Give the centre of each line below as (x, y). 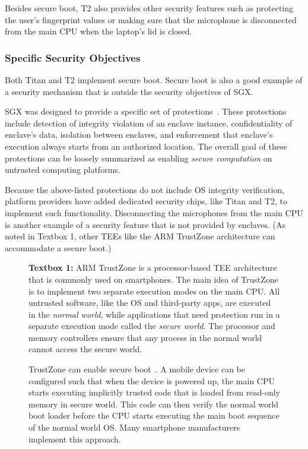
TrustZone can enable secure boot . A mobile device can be (137, 369)
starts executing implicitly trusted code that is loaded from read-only (154, 392)
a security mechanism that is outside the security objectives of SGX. (129, 91)
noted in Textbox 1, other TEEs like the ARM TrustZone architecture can (140, 236)
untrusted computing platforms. (63, 170)
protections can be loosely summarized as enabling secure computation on (139, 158)
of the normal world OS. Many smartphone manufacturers (134, 427)
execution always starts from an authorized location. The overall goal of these (146, 146)
